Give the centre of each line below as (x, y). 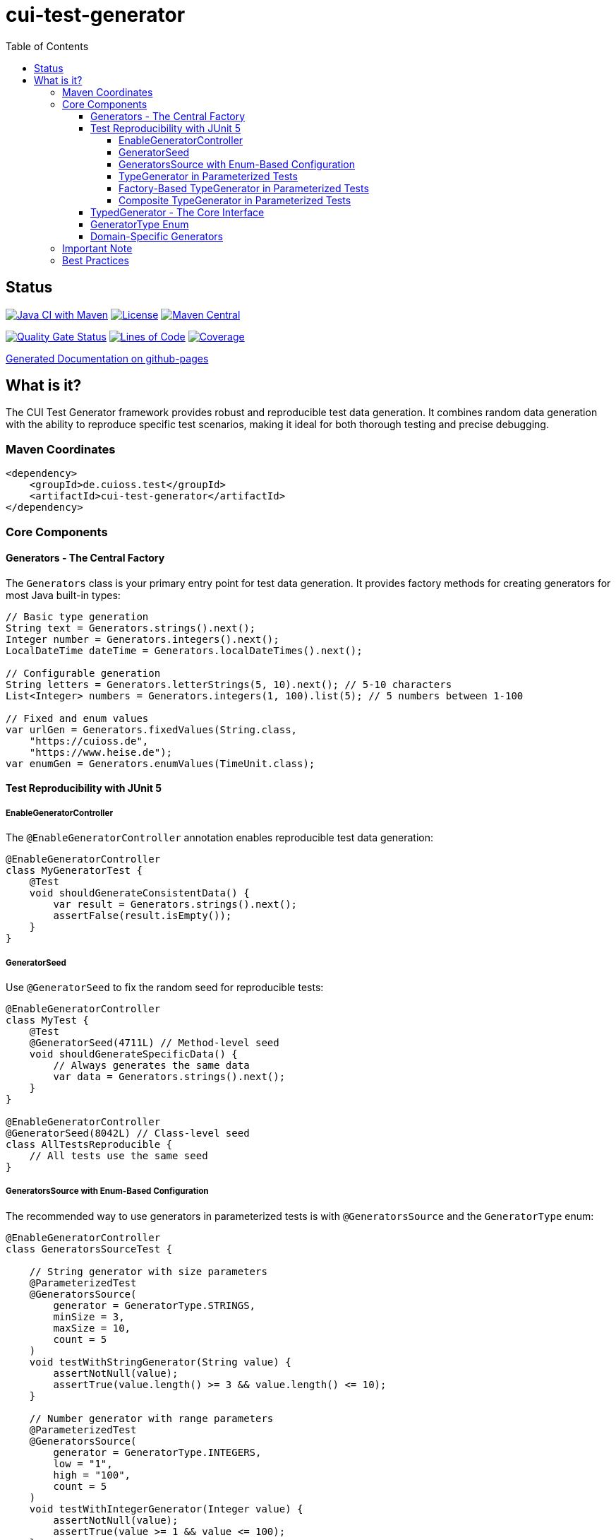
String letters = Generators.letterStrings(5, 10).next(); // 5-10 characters (229, 684)
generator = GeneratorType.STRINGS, (155, 1305)
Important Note (97, 248)
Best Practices (96, 260)
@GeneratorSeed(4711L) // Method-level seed (154, 1042)
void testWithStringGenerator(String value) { (160, 1362)
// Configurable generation (83, 673)
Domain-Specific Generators (157, 236)
